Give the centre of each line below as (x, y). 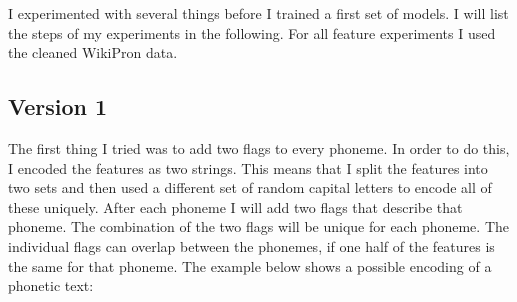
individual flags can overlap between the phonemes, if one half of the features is (251, 245)
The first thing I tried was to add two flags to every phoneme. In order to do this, (259, 147)
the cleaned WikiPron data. (93, 52)
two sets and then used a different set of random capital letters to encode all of (250, 187)
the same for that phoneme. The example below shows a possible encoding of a (250, 265)
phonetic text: (51, 285)
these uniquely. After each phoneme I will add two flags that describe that (235, 206)
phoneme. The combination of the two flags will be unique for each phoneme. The (258, 226)
